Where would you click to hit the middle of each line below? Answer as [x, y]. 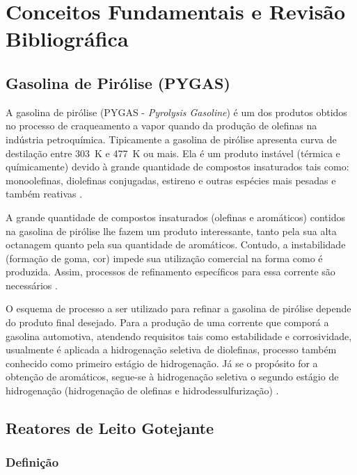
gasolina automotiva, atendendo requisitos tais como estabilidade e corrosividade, [179, 336]
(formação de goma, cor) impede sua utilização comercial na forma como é [164, 258]
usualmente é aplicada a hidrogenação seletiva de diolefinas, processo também [171, 349]
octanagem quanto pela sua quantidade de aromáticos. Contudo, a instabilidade [176, 244]
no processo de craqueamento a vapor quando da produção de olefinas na [161, 126]
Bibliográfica [67, 39]
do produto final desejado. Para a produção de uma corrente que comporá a [167, 322]
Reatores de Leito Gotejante [110, 428]
